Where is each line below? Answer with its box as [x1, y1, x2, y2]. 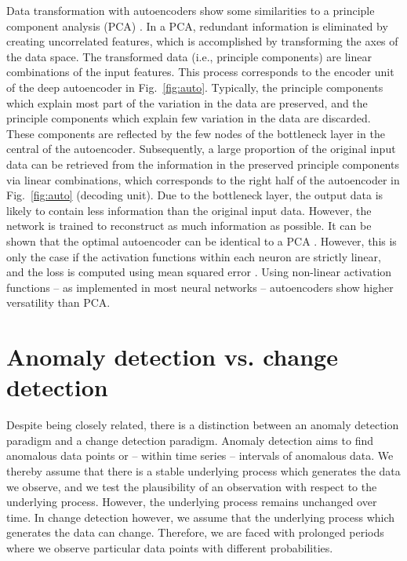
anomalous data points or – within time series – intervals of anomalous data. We [6, 447, 394, 464]
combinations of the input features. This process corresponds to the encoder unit [6, 64, 394, 80]
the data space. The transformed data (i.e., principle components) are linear [6, 48, 372, 64]
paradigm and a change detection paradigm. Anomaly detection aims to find [6, 432, 374, 448]
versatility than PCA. [6, 294, 111, 311]
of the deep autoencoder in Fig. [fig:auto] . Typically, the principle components [6, 78, 383, 95]
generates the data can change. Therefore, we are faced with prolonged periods [6, 524, 384, 541]
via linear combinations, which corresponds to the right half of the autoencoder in [6, 171, 400, 188]
